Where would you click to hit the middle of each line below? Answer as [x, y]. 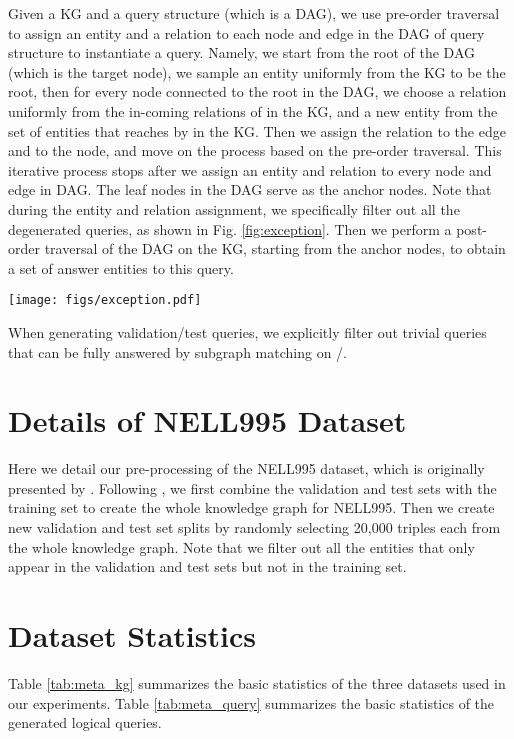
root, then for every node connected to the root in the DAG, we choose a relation [257, 91]
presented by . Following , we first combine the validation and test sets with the [252, 487]
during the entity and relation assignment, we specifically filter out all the [234, 208]
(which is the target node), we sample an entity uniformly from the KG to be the [257, 71]
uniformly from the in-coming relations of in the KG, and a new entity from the [253, 110]
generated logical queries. [85, 722]
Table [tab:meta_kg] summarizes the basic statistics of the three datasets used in [257, 682]
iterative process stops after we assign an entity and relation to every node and [250, 169]
